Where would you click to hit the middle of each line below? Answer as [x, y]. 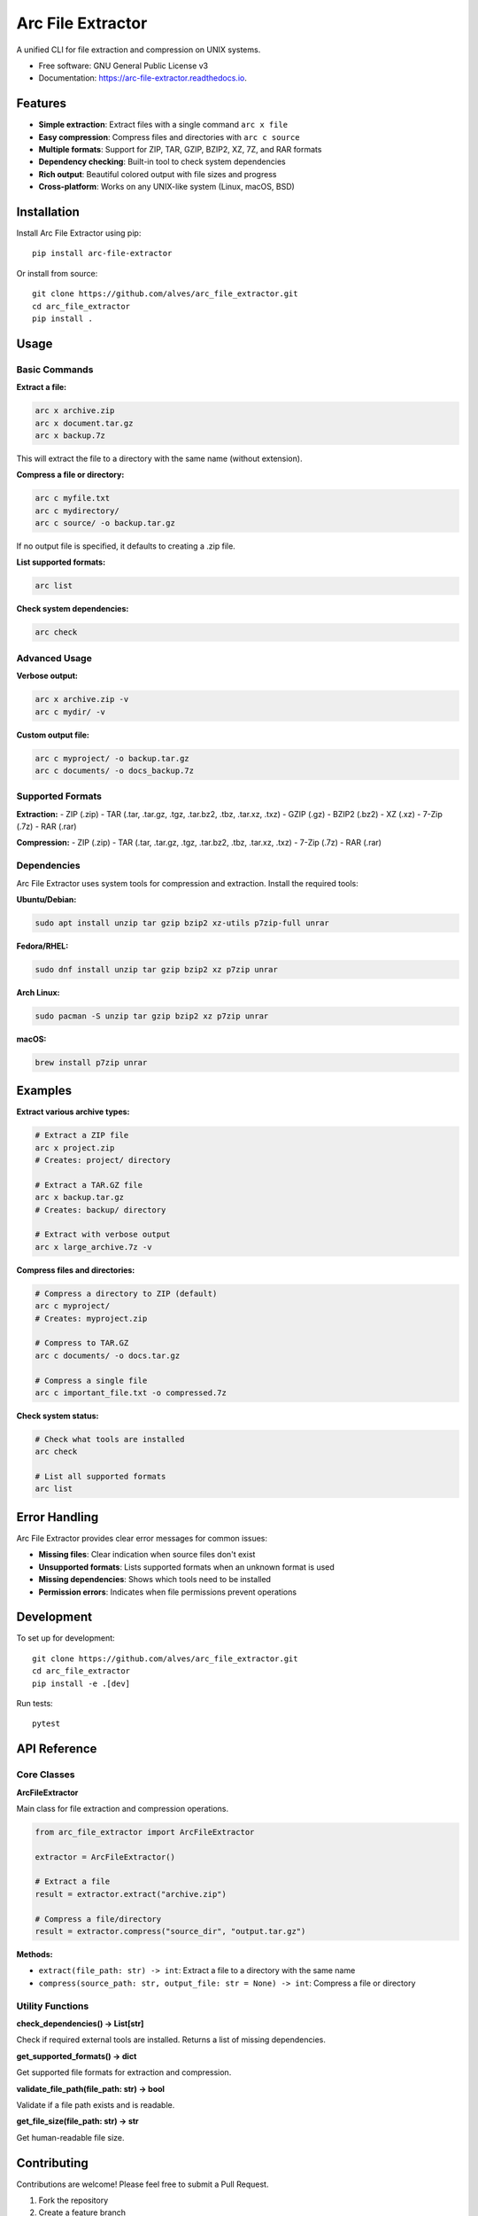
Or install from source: [57, 273]
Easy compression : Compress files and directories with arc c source [169, 137]
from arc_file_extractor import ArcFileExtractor [145, 1832]
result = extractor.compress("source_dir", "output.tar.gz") [170, 1931]
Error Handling [58, 1517]
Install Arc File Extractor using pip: [79, 233]
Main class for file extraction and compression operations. [123, 1808]
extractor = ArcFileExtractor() [105, 1857]
